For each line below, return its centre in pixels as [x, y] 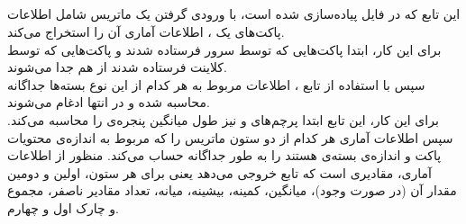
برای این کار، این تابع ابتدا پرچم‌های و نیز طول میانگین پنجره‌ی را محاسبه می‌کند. [223, 119]
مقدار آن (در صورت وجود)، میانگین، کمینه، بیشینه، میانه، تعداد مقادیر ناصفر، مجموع [232, 190]
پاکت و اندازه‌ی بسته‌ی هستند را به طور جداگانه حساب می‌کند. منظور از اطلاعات [224, 155]
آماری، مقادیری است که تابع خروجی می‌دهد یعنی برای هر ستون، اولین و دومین [219, 172]
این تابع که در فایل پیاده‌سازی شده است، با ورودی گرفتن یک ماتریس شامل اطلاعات [234, 14]
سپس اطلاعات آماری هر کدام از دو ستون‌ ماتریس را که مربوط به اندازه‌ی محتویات [230, 137]
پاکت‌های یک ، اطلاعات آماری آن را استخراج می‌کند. [146, 31]
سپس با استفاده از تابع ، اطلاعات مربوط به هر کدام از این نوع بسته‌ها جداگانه [216, 84]
